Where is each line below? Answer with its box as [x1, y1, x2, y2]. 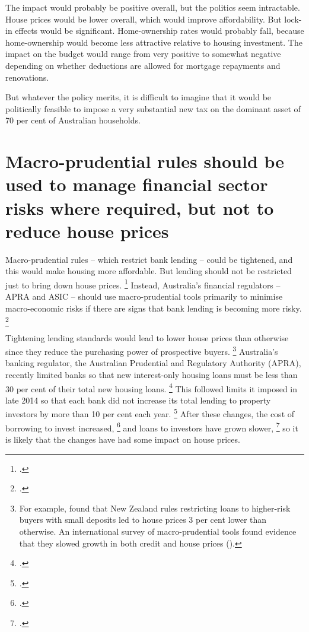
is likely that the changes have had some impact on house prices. [5, 433, 240, 445]
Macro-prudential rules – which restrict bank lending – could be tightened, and [5, 253, 293, 265]
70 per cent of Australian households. [5, 114, 141, 126]
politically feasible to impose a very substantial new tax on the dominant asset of [5, 102, 301, 115]
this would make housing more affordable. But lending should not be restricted [5, 265, 292, 277]
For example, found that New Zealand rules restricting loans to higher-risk [19, 501, 291, 514]
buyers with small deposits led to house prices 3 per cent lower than [19, 513, 267, 526]
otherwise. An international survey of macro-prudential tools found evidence [19, 525, 297, 537]
